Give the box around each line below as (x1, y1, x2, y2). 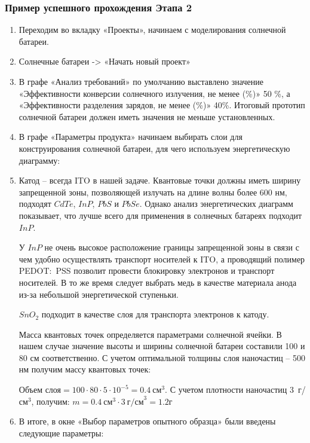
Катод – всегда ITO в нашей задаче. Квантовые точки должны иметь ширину (19, 174, 301, 187)
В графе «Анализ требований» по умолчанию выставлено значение (19, 75, 263, 87)
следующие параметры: (19, 426, 104, 439)
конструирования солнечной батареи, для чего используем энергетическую (19, 142, 290, 154)
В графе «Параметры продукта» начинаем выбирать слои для (19, 130, 243, 143)
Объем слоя (19, 386, 62, 395)
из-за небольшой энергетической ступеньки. (19, 288, 179, 300)
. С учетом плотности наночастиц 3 (165, 383, 294, 396)
